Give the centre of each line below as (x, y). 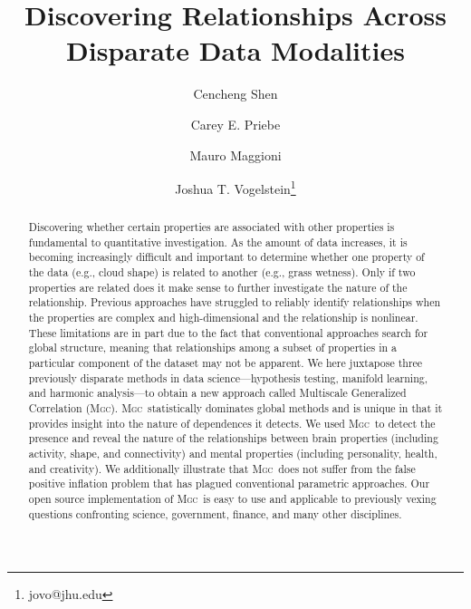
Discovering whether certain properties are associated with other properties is (211, 227)
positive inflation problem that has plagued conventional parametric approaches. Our (229, 483)
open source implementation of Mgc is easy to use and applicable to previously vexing (232, 498)
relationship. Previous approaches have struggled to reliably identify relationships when (235, 302)
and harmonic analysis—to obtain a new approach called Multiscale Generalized (217, 393)
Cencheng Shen (235, 94)
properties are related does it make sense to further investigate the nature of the (218, 287)
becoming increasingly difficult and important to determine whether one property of (226, 257)
